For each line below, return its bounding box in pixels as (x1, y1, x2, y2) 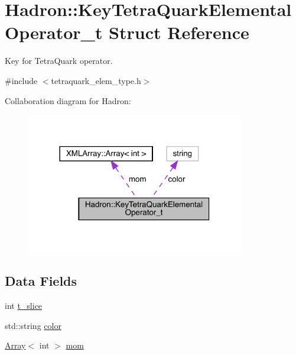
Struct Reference (109, 20, 249, 44)
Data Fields (5, 272, 77, 290)
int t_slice (5, 299, 43, 311)
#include (5, 74, 38, 86)
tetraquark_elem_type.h (51, 74, 141, 86)
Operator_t (5, 20, 103, 44)
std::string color (5, 319, 61, 331)
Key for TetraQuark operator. (5, 54, 113, 67)
